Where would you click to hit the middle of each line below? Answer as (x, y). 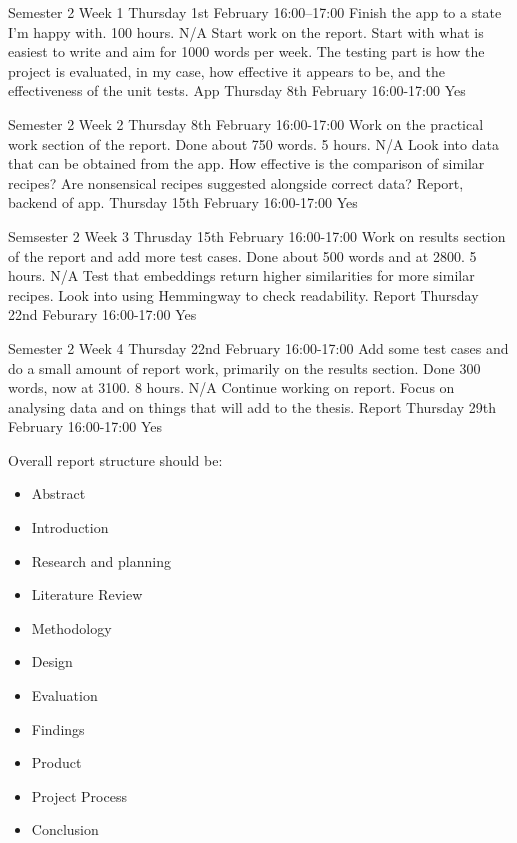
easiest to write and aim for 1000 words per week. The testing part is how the (246, 51)
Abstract (58, 493)
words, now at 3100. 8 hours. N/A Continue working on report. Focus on (231, 387)
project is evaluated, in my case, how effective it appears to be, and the (226, 70)
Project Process (79, 795)
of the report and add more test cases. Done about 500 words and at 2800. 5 (242, 255)
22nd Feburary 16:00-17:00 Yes (102, 314)
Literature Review (87, 594)
